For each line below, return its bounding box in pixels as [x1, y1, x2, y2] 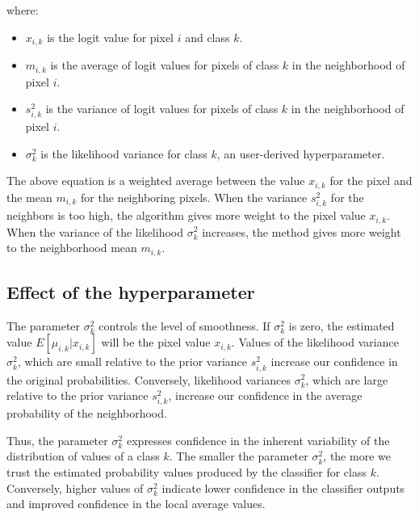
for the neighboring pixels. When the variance [81, 188, 308, 205]
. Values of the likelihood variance [231, 334, 399, 351]
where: [6, 2, 39, 18]
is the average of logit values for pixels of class [50, 57, 279, 74]
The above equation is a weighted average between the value [6, 172, 305, 189]
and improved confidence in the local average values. [6, 495, 266, 512]
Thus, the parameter [6, 431, 108, 448]
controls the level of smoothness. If [98, 317, 270, 334]
